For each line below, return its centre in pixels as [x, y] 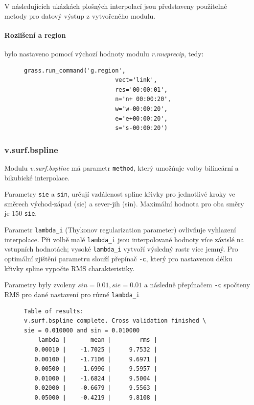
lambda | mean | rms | [98, 340]
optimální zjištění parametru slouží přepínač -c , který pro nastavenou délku [118, 259]
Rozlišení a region [35, 35]
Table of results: [54, 311]
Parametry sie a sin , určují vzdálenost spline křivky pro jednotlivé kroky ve [120, 194]
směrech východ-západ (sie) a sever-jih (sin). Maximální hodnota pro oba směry [124, 203]
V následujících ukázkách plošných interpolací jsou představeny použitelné [116, 6]
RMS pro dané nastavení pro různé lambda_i [72, 294]
